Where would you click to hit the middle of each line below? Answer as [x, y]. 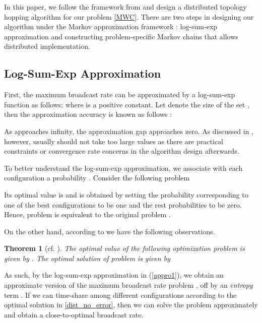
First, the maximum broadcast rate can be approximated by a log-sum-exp [120, 94]
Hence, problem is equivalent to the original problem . [87, 214]
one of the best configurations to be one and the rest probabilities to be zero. [123, 204]
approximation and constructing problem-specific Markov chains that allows [121, 36]
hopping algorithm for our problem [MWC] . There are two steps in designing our [129, 16]
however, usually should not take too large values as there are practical [114, 141]
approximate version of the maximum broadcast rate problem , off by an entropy [128, 285]
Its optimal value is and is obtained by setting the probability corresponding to [126, 194]
